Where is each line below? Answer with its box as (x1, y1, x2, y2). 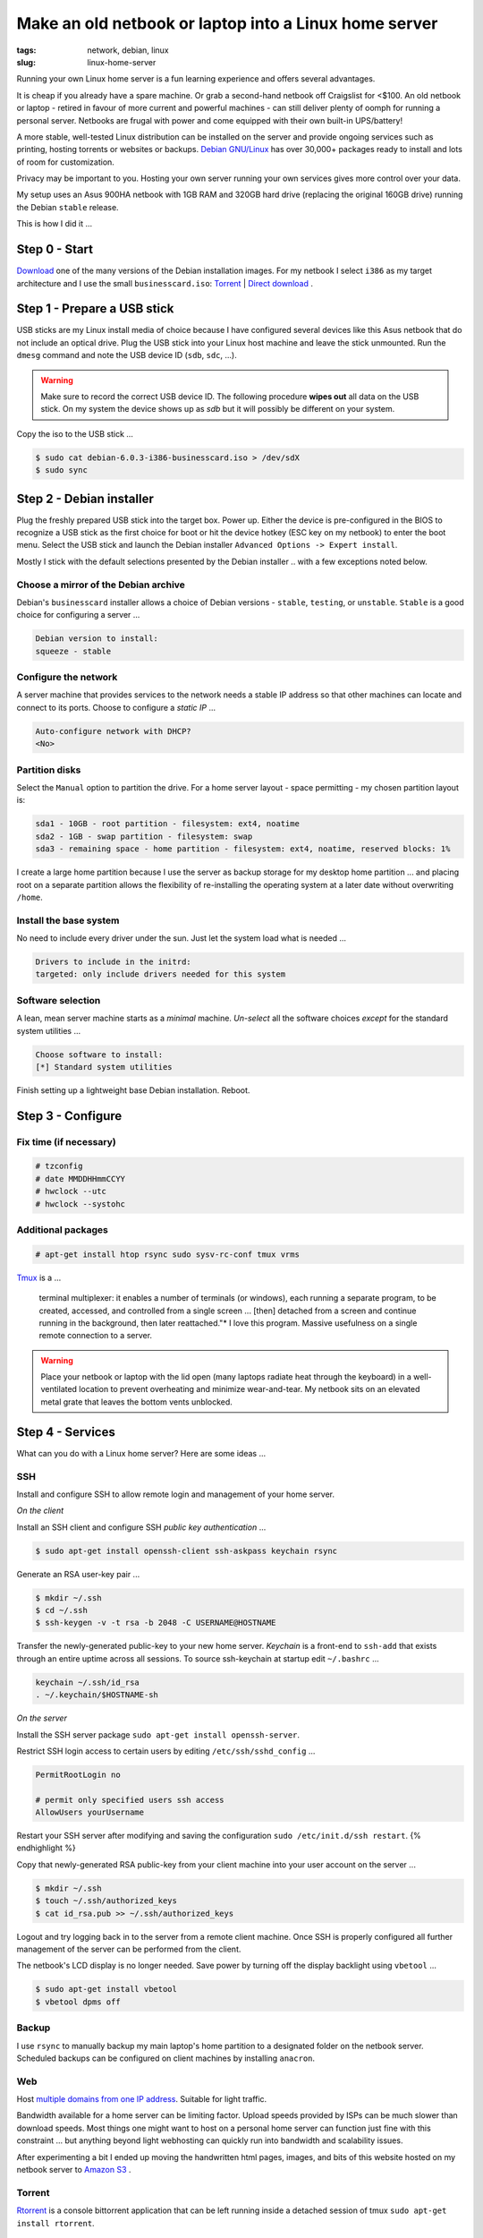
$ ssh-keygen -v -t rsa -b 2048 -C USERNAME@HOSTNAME (35, 1618, 276, 1628)
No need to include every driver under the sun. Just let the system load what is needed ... (16, 933, 347, 944)
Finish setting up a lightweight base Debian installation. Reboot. (16, 1084, 250, 1096)
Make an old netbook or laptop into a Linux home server (16, 13, 438, 33)
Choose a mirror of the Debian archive (16, 578, 185, 591)
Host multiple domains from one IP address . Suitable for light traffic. (16, 2094, 267, 2105)
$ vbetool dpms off (35, 1996, 121, 2007)
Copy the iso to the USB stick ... (16, 428, 134, 439)
